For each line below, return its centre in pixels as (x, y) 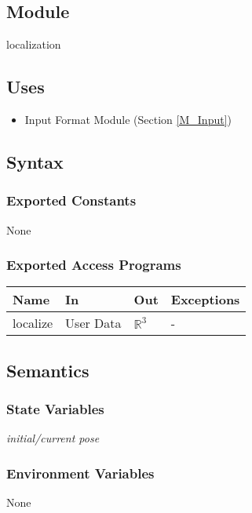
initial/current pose (53, 438)
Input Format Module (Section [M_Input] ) (128, 119)
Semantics (48, 370)
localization (34, 44)
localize (33, 323)
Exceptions (205, 300)
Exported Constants (71, 200)
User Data (93, 323)
